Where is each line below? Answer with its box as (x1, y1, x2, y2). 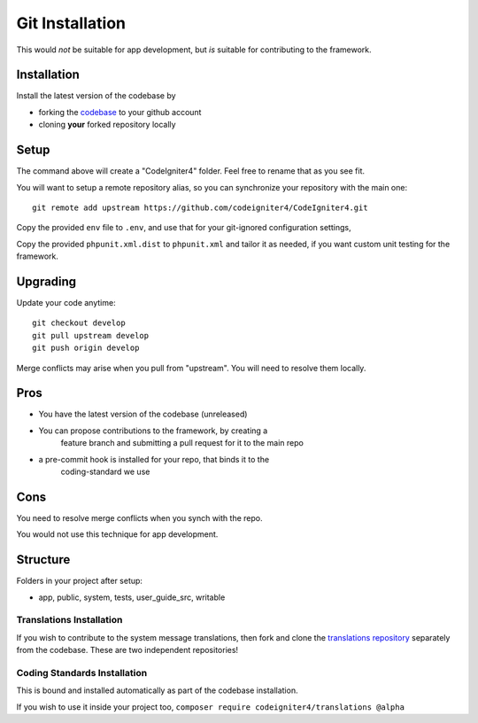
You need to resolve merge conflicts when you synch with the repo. (16, 512, 263, 523)
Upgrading (16, 274, 77, 289)
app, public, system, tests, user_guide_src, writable (38, 592, 226, 602)
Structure (16, 552, 71, 567)
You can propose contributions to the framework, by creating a (38, 425, 268, 436)
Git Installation (16, 13, 126, 33)
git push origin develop (32, 343, 140, 354)
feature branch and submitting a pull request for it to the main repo (60, 438, 305, 448)
